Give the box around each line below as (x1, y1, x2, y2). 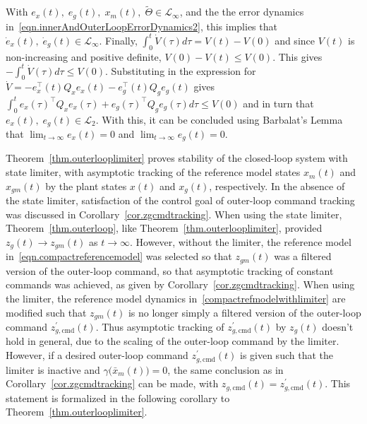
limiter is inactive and (6, 362, 100, 377)
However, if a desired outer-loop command (6, 348, 188, 363)
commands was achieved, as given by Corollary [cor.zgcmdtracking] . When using (6, 277, 355, 292)
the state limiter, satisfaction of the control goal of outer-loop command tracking (6, 193, 355, 208)
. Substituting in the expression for (105, 63, 256, 78)
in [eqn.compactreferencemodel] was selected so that (6, 249, 232, 264)
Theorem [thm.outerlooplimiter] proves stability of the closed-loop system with (6, 151, 348, 165)
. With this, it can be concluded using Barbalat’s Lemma (95, 112, 343, 126)
